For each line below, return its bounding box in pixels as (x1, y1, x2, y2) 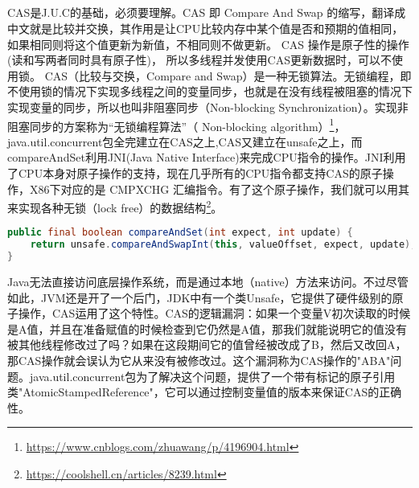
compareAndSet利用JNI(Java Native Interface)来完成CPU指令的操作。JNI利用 (7, 149, 406, 166)
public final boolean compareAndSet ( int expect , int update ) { (7, 227, 353, 239)
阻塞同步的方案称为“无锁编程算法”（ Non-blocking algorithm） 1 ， (7, 115, 346, 134)
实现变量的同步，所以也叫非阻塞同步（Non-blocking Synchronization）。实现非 (7, 98, 409, 115)
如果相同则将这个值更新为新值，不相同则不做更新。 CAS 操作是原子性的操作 (7, 35, 409, 52)
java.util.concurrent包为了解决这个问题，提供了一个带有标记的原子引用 (29, 367, 396, 384)
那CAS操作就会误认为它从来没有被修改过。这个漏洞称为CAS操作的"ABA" (7, 352, 391, 369)
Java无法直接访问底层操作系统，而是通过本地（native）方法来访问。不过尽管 (7, 273, 409, 290)
